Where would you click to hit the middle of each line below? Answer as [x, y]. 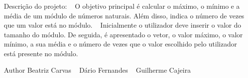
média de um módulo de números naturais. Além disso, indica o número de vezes [124, 15]
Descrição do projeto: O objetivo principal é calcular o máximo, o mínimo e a [122, 6]
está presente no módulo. [41, 53]
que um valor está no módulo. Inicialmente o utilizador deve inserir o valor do [123, 25]
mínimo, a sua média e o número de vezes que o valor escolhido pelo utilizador [121, 44]
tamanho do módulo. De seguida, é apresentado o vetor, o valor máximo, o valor [124, 34]
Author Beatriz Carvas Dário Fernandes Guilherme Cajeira [97, 70]
